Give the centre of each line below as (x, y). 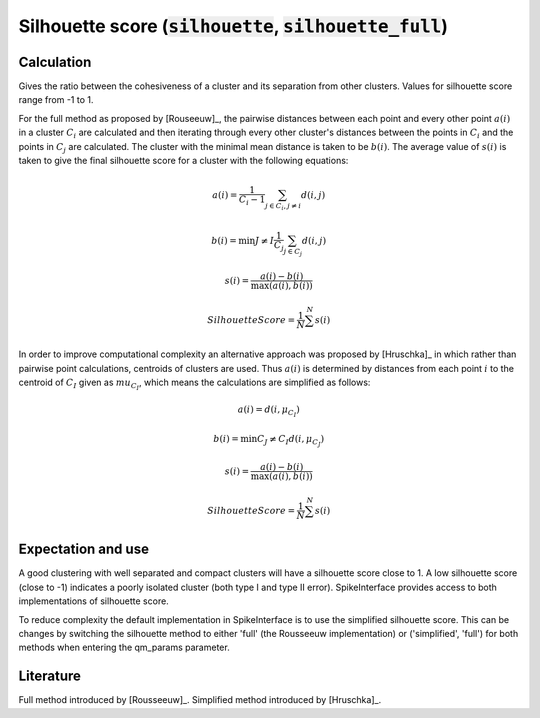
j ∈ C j (293, 252)
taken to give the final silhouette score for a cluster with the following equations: (183, 161)
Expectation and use (84, 549)
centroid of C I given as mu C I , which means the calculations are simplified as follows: (194, 384)
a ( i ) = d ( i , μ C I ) (268, 411)
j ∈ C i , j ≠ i (283, 206)
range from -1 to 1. (56, 100)
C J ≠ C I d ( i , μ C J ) (290, 441)
